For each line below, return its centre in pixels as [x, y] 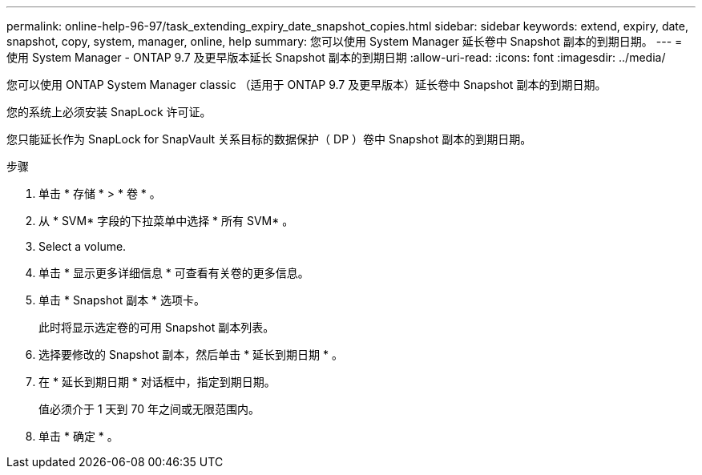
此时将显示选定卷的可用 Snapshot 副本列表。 [157, 327]
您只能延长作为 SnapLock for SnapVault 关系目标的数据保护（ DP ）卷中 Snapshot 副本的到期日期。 [269, 139]
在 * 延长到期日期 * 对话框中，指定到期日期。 [157, 382]
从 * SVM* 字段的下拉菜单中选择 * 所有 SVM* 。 [166, 221]
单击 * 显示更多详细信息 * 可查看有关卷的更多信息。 [174, 273]
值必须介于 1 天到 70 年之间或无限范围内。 [149, 409]
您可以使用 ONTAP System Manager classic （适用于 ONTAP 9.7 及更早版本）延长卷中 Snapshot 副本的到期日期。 [307, 85]
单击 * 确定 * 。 [79, 436]
